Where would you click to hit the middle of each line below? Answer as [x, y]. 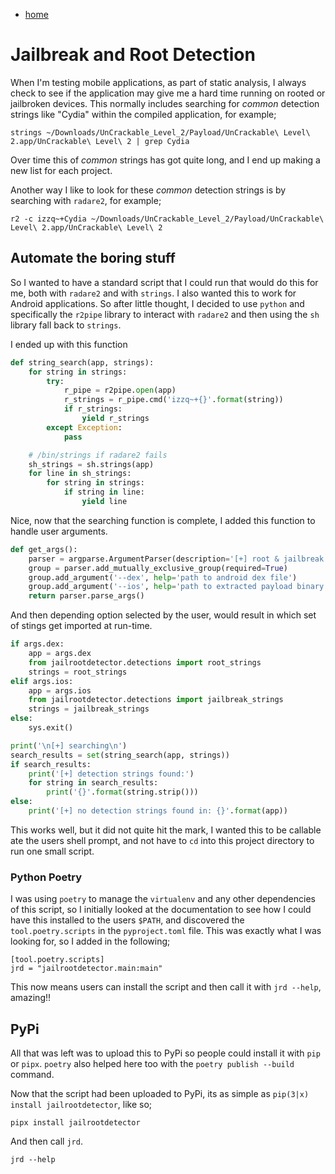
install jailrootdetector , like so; [81, 1104]
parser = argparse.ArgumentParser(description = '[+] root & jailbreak [176, 559]
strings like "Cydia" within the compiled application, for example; [143, 114]
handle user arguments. [59, 531]
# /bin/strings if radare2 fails [98, 455]
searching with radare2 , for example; [86, 200]
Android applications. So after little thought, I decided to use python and [157, 303]
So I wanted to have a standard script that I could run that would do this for [164, 282]
